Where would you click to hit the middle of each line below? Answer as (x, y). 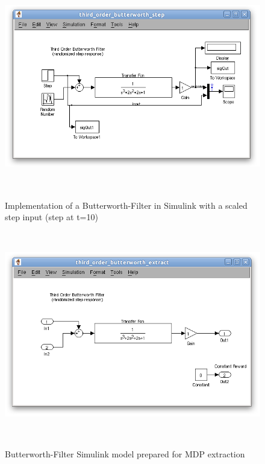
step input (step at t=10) (51, 217)
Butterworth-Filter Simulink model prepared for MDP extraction (125, 453)
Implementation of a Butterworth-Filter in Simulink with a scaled (126, 205)
